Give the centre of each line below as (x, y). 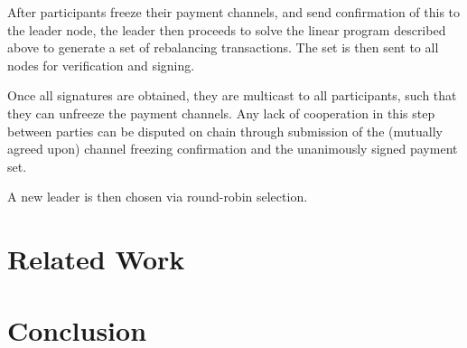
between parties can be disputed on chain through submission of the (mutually (225, 131)
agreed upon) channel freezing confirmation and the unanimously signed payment (233, 149)
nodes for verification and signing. (101, 65)
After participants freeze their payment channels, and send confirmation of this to (234, 12)
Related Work (96, 259)
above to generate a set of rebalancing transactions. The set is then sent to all (223, 47)
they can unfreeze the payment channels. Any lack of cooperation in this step (221, 113)
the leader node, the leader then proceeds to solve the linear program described (227, 29)
